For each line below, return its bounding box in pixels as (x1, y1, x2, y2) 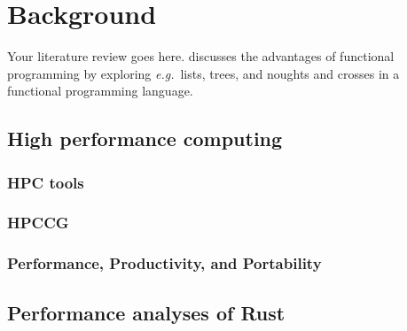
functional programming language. (7, 81, 193, 100)
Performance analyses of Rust (7, 298, 286, 326)
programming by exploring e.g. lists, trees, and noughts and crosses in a (7, 64, 400, 82)
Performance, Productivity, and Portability (7, 252, 322, 274)
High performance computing (7, 125, 283, 152)
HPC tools (7, 171, 84, 193)
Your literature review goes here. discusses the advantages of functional (7, 47, 395, 65)
